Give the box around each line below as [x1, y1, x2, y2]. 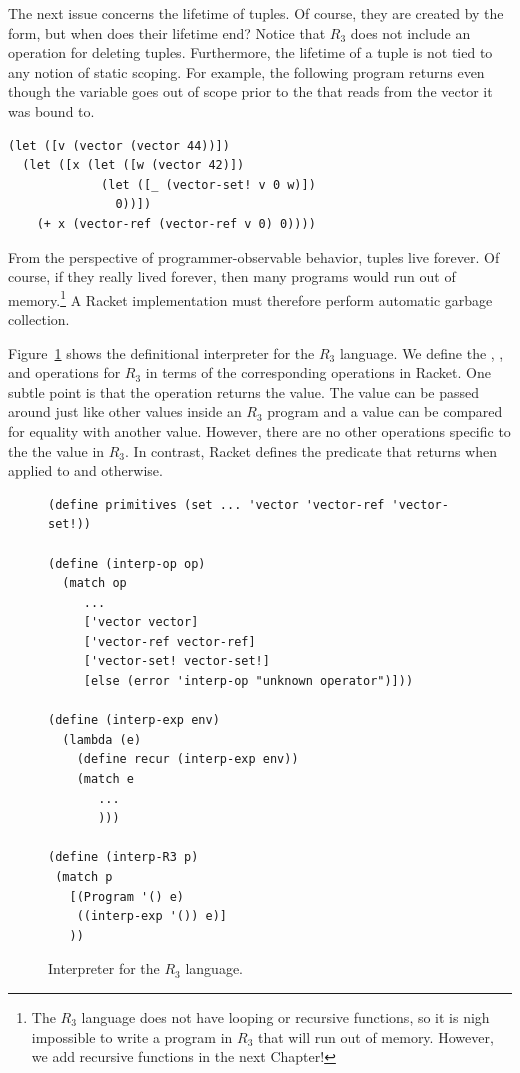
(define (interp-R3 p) [48, 850, 199, 865]
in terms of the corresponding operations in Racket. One [145, 362, 491, 383]
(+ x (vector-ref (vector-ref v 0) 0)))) [36, 216, 316, 231]
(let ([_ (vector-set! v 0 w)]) [101, 177, 316, 192]
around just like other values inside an [8, 401, 242, 422]
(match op [62, 576, 127, 591]
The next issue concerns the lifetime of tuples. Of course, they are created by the [8, 3, 504, 23]
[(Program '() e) [69, 889, 185, 904]
